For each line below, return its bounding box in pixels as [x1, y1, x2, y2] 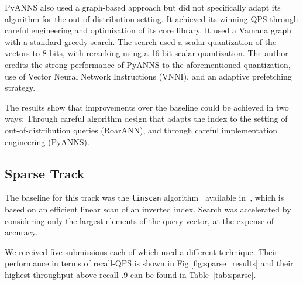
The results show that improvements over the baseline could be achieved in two [5, 101, 289, 113]
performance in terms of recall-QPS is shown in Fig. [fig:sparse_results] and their [5, 257, 294, 269]
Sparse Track [5, 164, 85, 182]
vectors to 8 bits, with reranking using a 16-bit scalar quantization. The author [5, 47, 288, 59]
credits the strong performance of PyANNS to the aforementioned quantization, [5, 58, 291, 70]
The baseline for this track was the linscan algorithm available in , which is [5, 191, 284, 204]
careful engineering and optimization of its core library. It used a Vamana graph [5, 24, 292, 36]
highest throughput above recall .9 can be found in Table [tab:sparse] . [5, 268, 256, 280]
